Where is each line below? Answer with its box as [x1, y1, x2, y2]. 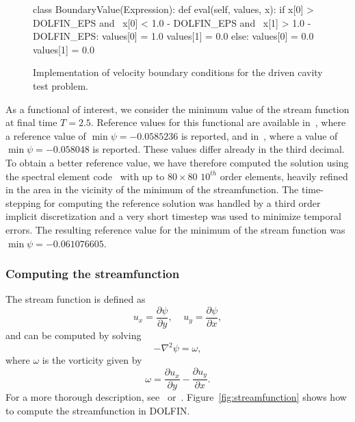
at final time [5, 115, 57, 129]
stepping [5, 195, 41, 210]
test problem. [33, 78, 89, 92]
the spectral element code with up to [5, 169, 165, 183]
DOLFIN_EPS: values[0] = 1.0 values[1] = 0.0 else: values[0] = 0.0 [33, 29, 314, 43]
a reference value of [5, 128, 86, 142]
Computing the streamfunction [5, 265, 180, 282]
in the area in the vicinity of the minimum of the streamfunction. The [5, 182, 299, 197]
